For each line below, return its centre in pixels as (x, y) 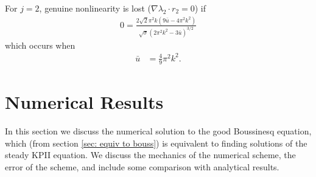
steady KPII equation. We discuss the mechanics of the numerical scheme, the (150, 155)
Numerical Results (84, 102)
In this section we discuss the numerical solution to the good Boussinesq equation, (158, 130)
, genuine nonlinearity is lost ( (95, 8)
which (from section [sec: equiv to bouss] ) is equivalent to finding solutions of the (156, 143)
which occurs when (40, 45)
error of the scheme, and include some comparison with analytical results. (142, 166)
